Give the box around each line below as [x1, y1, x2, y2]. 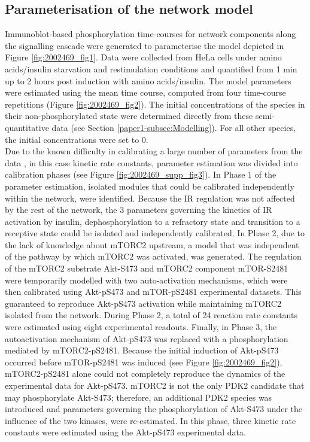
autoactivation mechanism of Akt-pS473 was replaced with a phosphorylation [5, 332, 288, 345]
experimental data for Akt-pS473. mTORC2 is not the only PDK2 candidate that [5, 379, 305, 392]
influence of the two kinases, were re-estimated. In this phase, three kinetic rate [5, 414, 296, 426]
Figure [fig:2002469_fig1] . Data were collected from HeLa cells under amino [5, 51, 282, 63]
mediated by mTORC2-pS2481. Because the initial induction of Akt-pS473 [5, 344, 279, 356]
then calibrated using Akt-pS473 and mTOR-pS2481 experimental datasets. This [5, 285, 302, 298]
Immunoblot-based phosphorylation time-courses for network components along [5, 28, 296, 40]
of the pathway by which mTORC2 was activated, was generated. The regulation [5, 250, 302, 263]
